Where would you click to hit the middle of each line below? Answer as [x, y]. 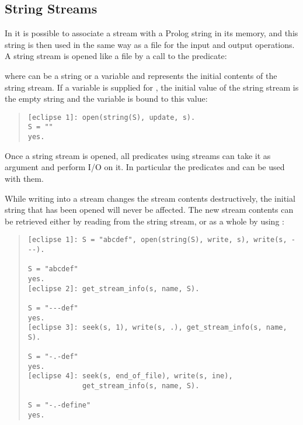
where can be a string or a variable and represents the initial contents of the [141, 75]
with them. [24, 178]
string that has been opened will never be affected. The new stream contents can [149, 210]
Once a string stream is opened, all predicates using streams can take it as [138, 155]
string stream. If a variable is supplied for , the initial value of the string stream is [152, 87]
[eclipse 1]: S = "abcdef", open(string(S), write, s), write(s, [157, 240]
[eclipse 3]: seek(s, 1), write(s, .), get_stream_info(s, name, [157, 328]
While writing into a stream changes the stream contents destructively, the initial [150, 198]
